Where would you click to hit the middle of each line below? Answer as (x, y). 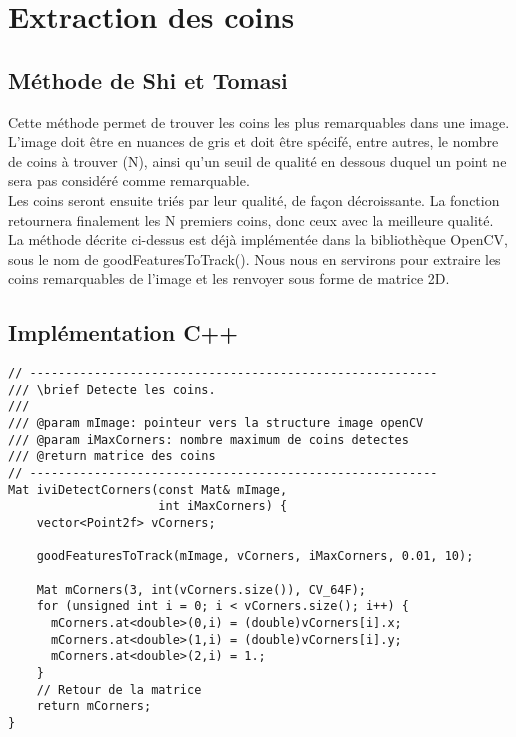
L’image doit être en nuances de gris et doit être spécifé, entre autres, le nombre (253, 141)
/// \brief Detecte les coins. (112, 389)
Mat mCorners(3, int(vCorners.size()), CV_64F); (201, 589)
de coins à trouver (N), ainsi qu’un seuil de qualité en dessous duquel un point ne (257, 160)
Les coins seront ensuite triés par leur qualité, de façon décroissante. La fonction (254, 199)
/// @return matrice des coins (112, 456)
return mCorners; (94, 706)
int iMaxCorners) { (223, 506)
